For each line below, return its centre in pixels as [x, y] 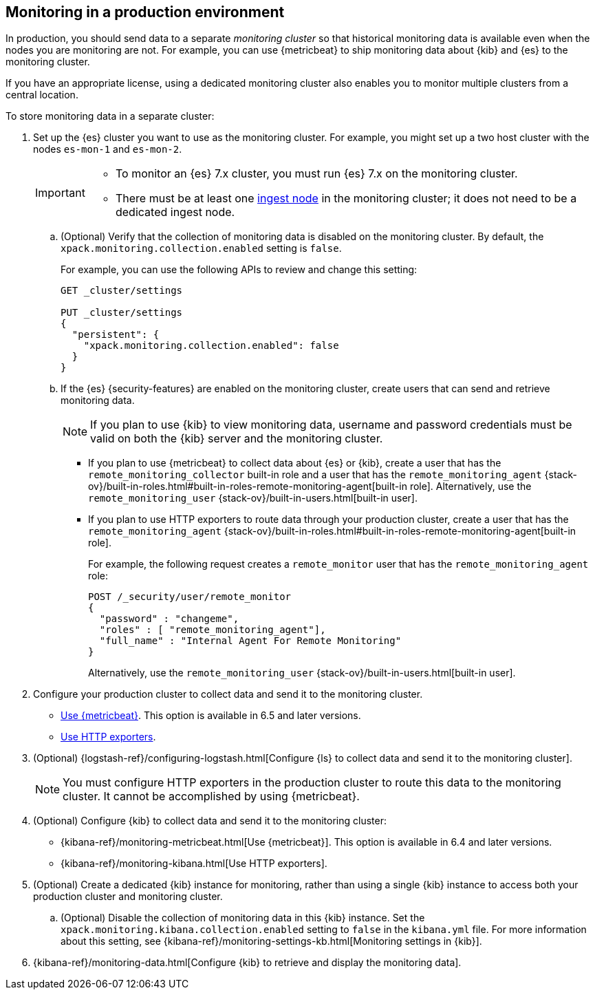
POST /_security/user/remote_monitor [190, 597]
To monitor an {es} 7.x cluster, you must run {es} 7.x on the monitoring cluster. [316, 174]
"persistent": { [116, 335]
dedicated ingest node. [175, 212]
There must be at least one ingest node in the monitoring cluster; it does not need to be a [346, 199]
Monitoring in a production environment [145, 12]
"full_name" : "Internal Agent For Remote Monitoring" [250, 641]
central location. [42, 95]
